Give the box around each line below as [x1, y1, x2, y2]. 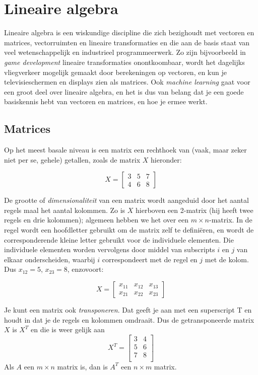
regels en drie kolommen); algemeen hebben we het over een [4, 214, 189, 225]
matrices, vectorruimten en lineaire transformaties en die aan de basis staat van [4, 37, 250, 47]
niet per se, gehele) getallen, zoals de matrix [4, 154, 141, 165]
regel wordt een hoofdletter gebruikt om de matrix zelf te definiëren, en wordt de [4, 224, 254, 235]
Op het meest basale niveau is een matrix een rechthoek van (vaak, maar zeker [4, 144, 247, 155]
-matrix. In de [209, 214, 252, 225]
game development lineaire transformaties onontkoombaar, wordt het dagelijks [4, 56, 245, 67]
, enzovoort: [67, 264, 104, 274]
